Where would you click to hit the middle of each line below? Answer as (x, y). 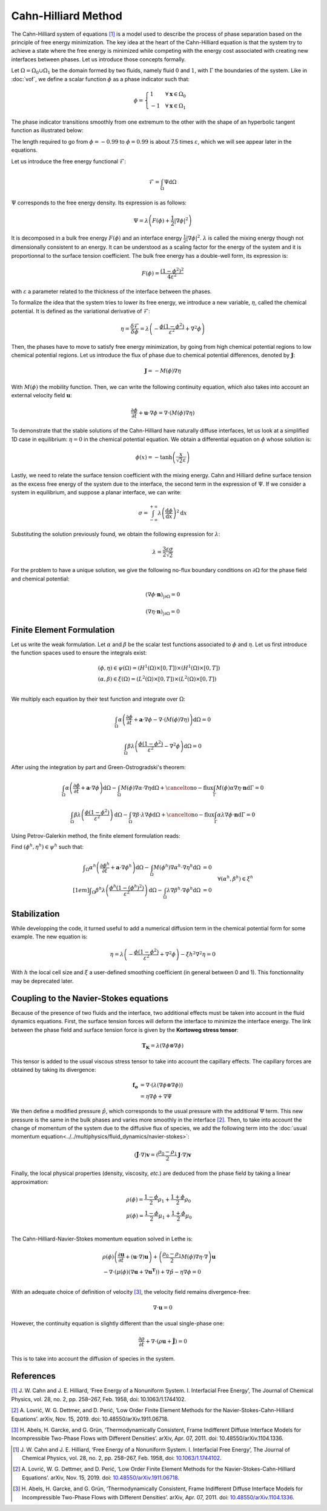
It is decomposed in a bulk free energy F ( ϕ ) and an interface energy (97, 238)
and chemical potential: (40, 579)
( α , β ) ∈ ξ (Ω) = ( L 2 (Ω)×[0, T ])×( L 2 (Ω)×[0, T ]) (157, 678)
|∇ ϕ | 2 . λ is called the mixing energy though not (245, 238)
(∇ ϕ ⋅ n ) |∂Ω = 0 (163, 595)
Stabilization (35, 914)
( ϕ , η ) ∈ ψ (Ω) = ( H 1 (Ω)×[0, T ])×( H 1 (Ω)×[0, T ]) (159, 668)
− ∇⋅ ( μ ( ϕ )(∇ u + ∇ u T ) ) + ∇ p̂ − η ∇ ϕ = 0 (152, 1271)
